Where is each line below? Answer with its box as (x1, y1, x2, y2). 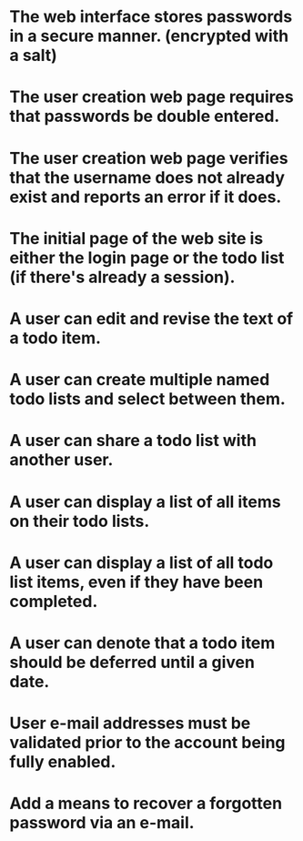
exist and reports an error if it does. (9, 187, 282, 207)
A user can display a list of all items (9, 491, 281, 512)
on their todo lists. (9, 511, 150, 532)
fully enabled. (9, 752, 116, 773)
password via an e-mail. (9, 813, 195, 834)
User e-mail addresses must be (9, 713, 251, 734)
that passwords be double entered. (9, 106, 280, 127)
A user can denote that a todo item (9, 633, 276, 653)
